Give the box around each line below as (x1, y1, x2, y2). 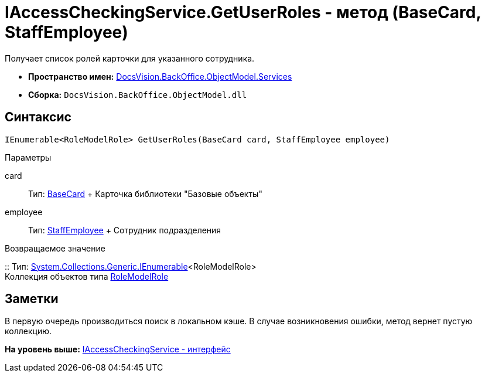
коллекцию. (5, 326, 52, 337)
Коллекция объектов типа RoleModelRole (5, 271, 169, 281)
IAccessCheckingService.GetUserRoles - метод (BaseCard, (5, 2, 481, 22)
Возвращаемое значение (5, 243, 105, 253)
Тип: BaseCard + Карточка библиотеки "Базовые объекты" (28, 188, 262, 199)
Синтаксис (5, 110, 71, 125)
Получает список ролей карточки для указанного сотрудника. (5, 53, 255, 63)
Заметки (5, 291, 59, 307)
